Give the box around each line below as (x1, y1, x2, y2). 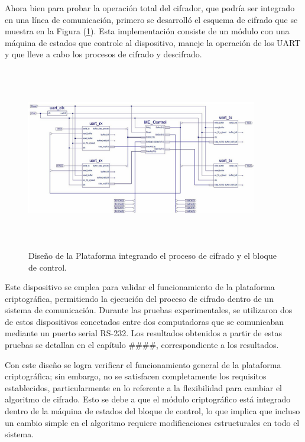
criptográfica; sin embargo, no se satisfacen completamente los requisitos (5, 370, 267, 382)
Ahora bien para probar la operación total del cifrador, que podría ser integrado (5, 2, 295, 14)
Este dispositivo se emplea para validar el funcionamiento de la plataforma (5, 281, 275, 293)
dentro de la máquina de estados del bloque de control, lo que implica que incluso (5, 405, 300, 417)
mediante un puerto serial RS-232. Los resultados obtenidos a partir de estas (5, 327, 282, 339)
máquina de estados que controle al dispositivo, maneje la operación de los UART (5, 36, 301, 48)
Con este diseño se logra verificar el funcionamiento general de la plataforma (5, 358, 281, 370)
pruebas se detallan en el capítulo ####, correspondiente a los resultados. (5, 339, 279, 351)
